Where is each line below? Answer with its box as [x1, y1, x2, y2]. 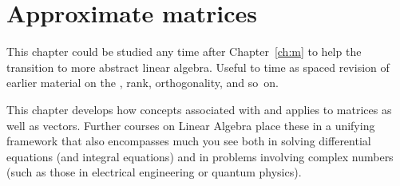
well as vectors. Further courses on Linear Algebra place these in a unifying [6, 117, 375, 133]
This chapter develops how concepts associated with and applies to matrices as [6, 101, 392, 117]
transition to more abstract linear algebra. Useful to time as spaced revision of [6, 58, 390, 75]
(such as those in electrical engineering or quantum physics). [6, 164, 302, 180]
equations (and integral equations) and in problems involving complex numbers [6, 148, 394, 164]
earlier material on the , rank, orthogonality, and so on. [6, 74, 279, 91]
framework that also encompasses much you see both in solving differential [6, 133, 371, 149]
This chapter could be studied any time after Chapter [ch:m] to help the [6, 43, 362, 60]
